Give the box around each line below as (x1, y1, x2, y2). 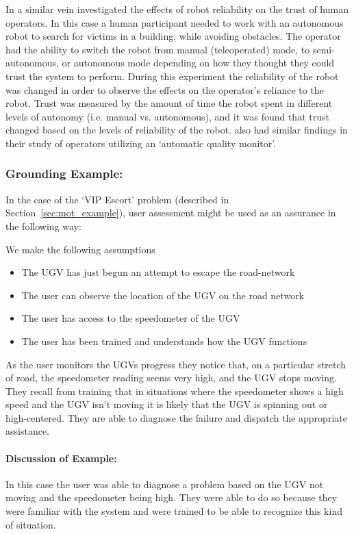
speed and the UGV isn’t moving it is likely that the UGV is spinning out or (5, 397, 328, 411)
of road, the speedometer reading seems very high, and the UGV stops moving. (5, 370, 338, 385)
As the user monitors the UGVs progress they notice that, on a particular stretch (5, 357, 346, 371)
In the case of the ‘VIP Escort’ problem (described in (5, 192, 229, 206)
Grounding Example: (5, 165, 123, 182)
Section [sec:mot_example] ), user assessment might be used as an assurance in (5, 205, 336, 220)
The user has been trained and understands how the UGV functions (21, 333, 307, 348)
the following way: (5, 218, 81, 233)
